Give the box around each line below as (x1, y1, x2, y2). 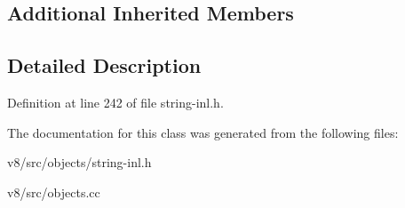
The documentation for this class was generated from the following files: (7, 123, 399, 141)
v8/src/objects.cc (7, 182, 100, 201)
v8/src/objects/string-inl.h (7, 153, 152, 172)
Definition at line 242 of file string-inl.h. (7, 92, 224, 111)
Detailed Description (7, 52, 202, 79)
